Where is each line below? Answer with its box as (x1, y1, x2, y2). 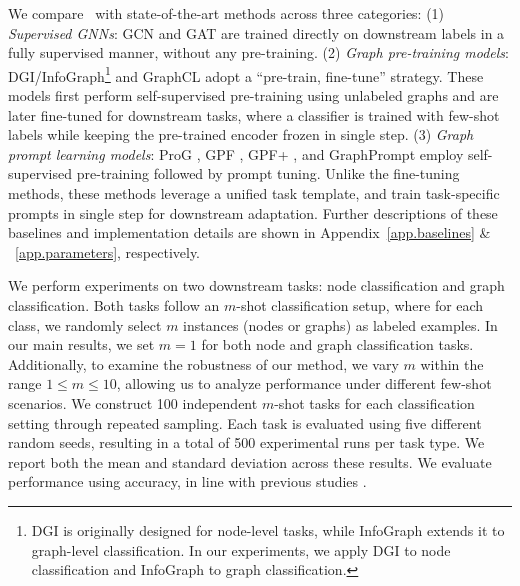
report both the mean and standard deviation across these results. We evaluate (8, 451, 492, 472)
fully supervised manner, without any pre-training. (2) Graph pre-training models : (8, 42, 509, 63)
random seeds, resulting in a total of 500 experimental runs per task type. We (8, 432, 485, 453)
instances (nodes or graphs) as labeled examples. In (183, 314, 498, 335)
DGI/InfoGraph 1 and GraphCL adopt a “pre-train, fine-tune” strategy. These (8, 62, 484, 86)
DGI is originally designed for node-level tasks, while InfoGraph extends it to (31, 519, 505, 540)
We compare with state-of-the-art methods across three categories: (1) (8, 3, 445, 23)
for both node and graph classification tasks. (201, 334, 474, 355)
